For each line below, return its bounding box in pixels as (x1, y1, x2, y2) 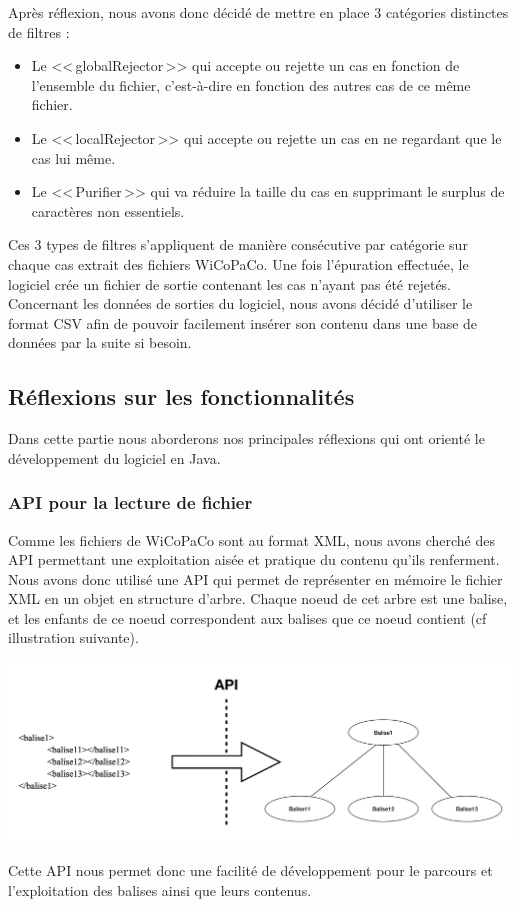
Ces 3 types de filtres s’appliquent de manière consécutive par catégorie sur (8, 234, 468, 255)
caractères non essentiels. (31, 200, 185, 221)
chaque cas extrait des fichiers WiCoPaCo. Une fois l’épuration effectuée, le (8, 253, 469, 274)
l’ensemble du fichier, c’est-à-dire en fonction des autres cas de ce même (31, 74, 471, 95)
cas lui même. (31, 147, 116, 168)
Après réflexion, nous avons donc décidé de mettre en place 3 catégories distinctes (8, 2, 509, 22)
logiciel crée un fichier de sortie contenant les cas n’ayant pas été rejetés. (8, 273, 452, 294)
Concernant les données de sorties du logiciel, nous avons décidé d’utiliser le (8, 293, 473, 314)
